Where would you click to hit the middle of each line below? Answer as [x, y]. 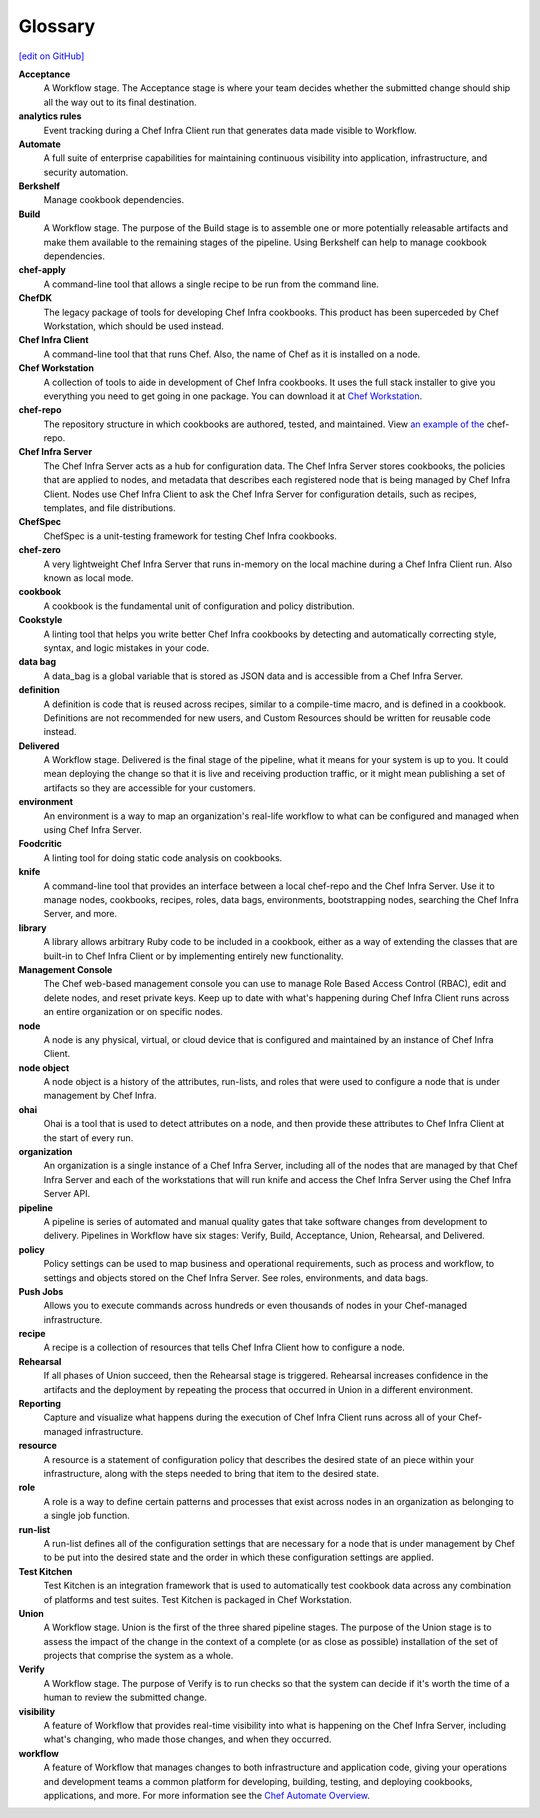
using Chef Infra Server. [92, 830]
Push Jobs [41, 1291]
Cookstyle [40, 620]
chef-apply [42, 270]
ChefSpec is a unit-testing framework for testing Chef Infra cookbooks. [190, 536]
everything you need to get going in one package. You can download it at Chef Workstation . [233, 396]
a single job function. [86, 1516]
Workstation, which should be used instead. [134, 326]
